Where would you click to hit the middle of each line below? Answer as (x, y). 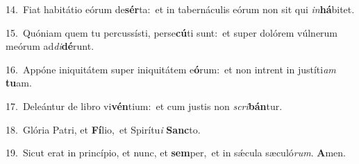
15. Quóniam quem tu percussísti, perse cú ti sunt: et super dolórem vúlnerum (172, 32)
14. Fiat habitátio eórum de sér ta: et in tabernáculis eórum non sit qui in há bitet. (180, 9)
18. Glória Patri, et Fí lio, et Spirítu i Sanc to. (103, 129)
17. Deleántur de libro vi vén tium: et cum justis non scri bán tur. (144, 106)
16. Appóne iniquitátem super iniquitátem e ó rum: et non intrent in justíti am (171, 69)
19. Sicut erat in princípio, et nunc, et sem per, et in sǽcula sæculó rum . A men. (176, 153)
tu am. (19, 83)
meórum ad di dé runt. (50, 46)
